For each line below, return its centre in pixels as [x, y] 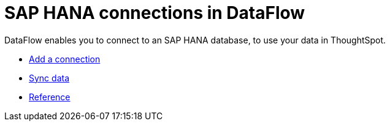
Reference [50, 97]
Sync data [49, 78]
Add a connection [65, 59]
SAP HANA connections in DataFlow [155, 13]
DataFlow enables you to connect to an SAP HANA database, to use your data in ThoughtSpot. [195, 40]
